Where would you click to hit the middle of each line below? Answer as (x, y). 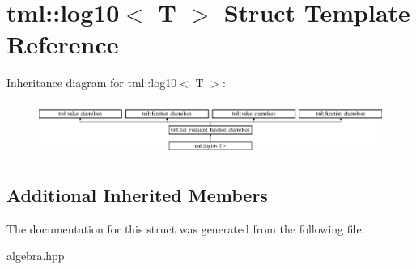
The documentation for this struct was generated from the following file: (186, 228)
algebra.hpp (36, 256)
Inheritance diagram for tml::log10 (92, 83)
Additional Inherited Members (137, 195)
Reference (63, 44)
